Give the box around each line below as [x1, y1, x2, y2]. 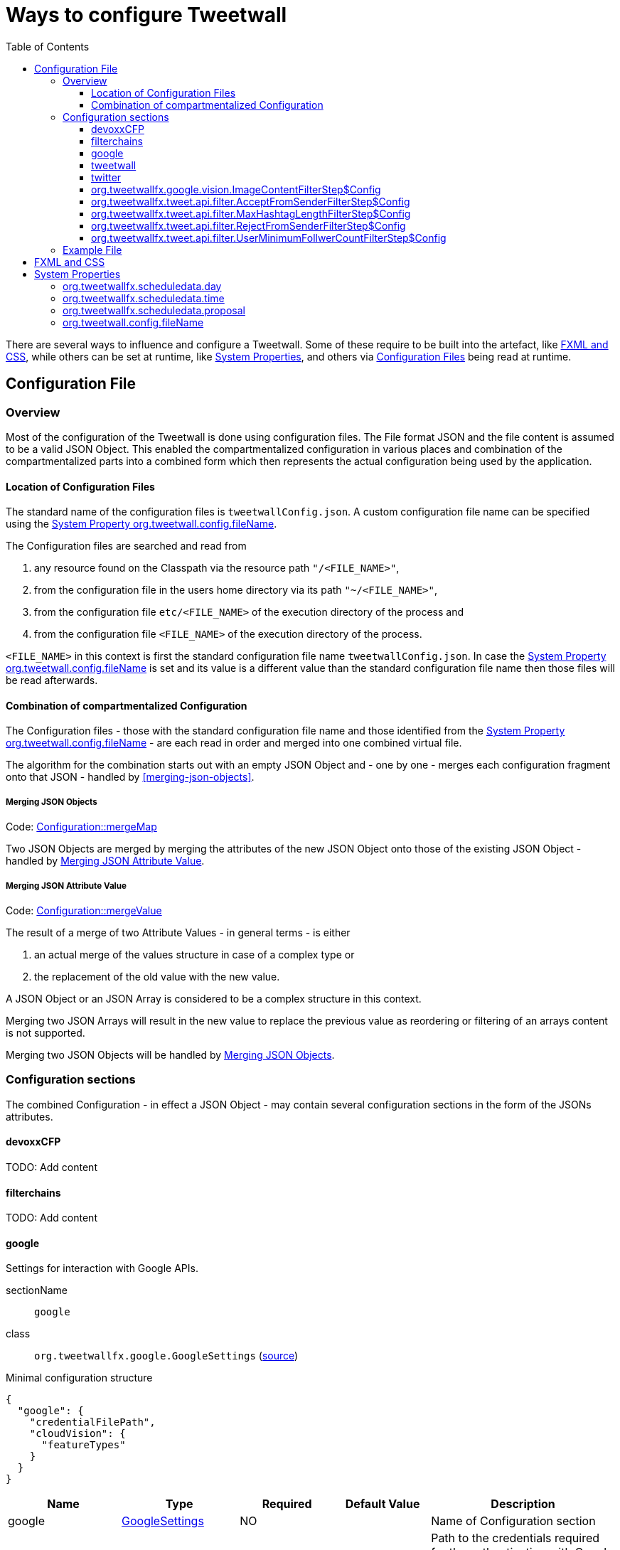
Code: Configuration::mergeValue [6, 904, 162, 916]
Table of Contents [6, 40, 90, 53]
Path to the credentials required [431, 1531, 600, 1546]
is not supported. [6, 1026, 85, 1039]
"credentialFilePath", [29, 1416, 156, 1428]
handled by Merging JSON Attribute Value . [6, 855, 205, 867]
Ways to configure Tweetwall [6, 3, 287, 27]
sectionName [6, 1284, 68, 1297]
